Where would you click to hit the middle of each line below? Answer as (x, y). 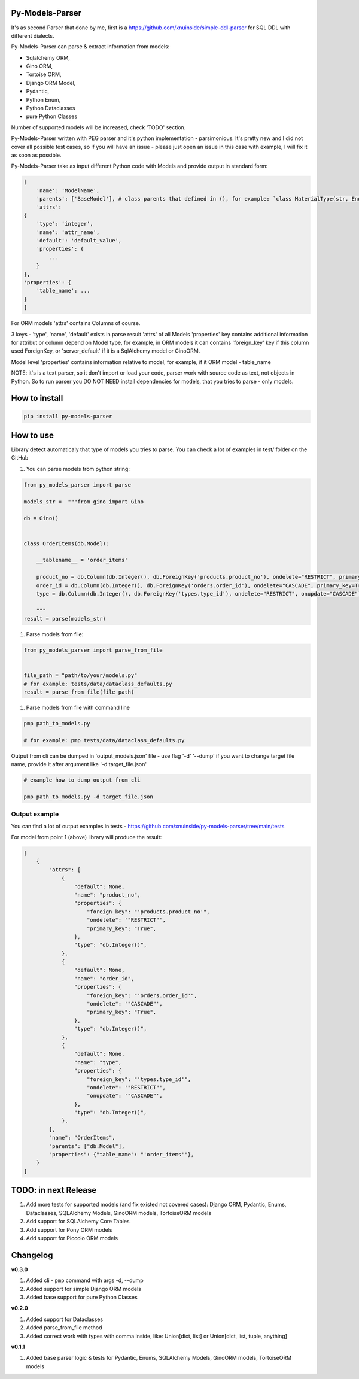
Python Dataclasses (51, 108)
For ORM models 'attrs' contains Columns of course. (76, 323)
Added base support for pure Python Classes (82, 1297)
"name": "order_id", (104, 978)
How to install (37, 398)
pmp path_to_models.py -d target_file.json (89, 797)
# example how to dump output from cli (82, 780)
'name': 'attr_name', (68, 232)
